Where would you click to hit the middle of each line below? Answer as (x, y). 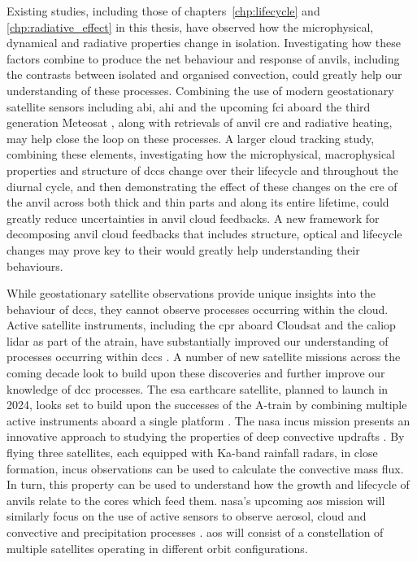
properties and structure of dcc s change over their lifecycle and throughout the (202, 170)
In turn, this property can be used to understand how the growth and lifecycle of (208, 484)
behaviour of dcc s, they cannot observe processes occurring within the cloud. (198, 309)
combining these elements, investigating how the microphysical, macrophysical (201, 154)
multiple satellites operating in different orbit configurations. (157, 548)
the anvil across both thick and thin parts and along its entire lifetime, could (198, 202)
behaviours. (35, 266)
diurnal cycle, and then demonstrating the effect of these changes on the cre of (202, 186)
